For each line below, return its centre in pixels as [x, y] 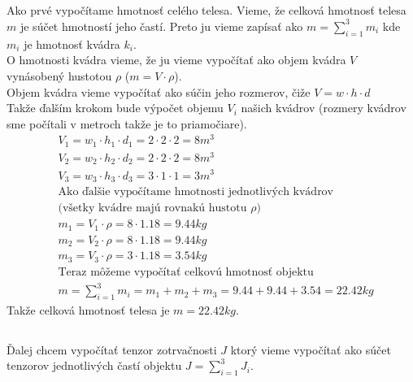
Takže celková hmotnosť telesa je [88, 309]
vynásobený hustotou [59, 75]
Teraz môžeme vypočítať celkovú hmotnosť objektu [186, 272]
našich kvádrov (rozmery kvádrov [324, 108]
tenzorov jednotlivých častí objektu [94, 365]
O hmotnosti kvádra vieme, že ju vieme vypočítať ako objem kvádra [176, 60]
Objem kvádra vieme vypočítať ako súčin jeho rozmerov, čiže [159, 91]
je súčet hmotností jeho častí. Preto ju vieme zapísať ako [161, 26]
